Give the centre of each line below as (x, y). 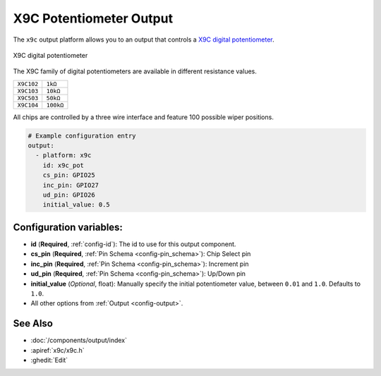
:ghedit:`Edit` (49, 360)
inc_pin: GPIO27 (71, 185)
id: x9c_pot (64, 165)
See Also (33, 323)
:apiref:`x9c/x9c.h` (58, 350)
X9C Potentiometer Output (93, 18)
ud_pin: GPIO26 (69, 195)
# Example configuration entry (82, 135)
